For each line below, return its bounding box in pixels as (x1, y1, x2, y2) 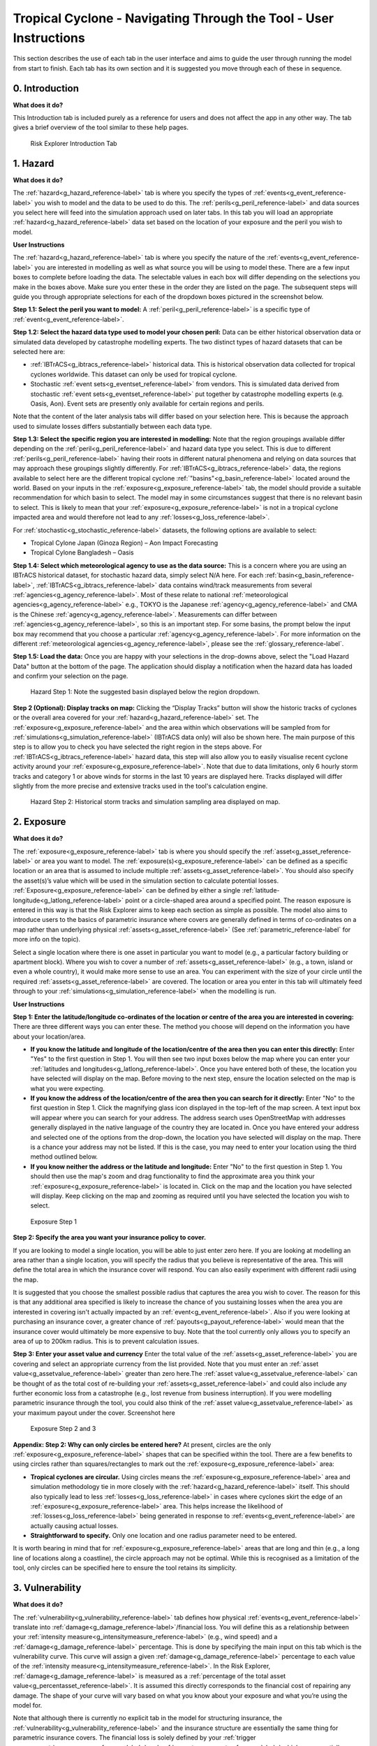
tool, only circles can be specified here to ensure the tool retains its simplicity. (13, 1564, 237, 1572)
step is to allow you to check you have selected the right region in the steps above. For (13, 742, 263, 751)
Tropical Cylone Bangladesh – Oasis (30, 548, 134, 557)
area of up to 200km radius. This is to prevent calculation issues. (13, 1337, 199, 1346)
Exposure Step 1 (30, 1217, 77, 1226)
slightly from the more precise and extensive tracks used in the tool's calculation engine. (13, 782, 268, 790)
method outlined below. (30, 1152, 98, 1161)
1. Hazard (13, 157, 54, 169)
